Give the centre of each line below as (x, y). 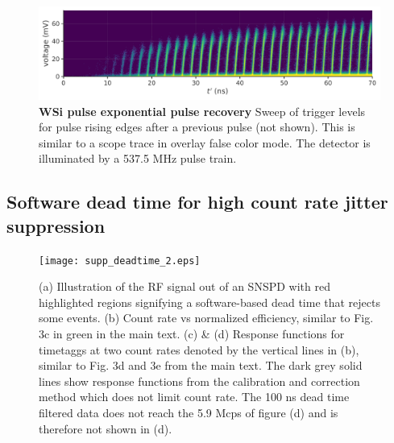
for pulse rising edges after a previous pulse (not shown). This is (197, 127)
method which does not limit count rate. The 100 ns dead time (194, 397)
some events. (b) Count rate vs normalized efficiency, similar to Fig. (206, 318)
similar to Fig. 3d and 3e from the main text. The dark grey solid (201, 365)
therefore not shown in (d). (106, 428)
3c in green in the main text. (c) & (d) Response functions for (192, 333)
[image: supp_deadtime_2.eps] (120, 261)
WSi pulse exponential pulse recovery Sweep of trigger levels (202, 111)
